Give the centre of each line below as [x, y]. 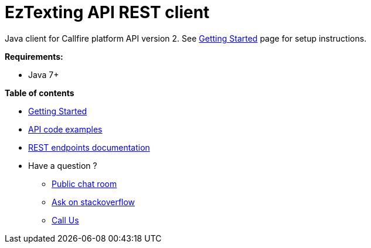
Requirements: [34, 56]
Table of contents [40, 93]
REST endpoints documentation [89, 147]
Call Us [65, 220]
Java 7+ [44, 74]
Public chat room [84, 184]
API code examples [65, 129]
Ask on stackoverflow [93, 202]
